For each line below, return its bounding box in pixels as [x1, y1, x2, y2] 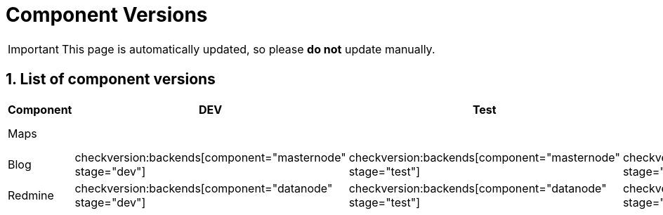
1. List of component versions [6, 70, 216, 89]
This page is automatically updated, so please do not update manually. [61, 41, 435, 56]
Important [8, 41, 59, 56]
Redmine [8, 188, 54, 202]
